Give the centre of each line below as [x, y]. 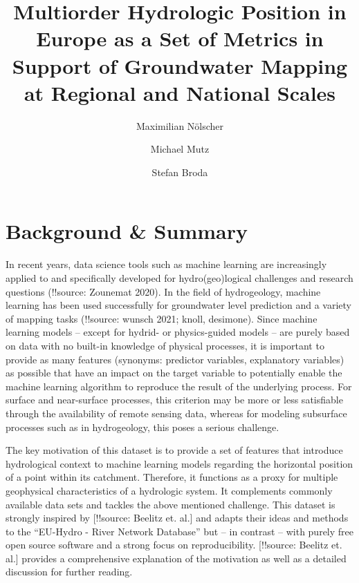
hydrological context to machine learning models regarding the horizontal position [179, 463]
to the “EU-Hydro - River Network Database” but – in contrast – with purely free [180, 531]
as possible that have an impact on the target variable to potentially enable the [174, 373]
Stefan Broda [180, 172]
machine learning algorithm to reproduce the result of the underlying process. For [179, 386]
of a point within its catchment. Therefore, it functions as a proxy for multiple [172, 477]
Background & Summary [127, 231]
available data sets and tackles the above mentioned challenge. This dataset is [171, 504]
